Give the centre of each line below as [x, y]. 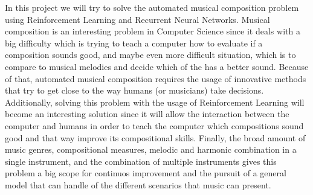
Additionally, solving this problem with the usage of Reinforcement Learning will [155, 102]
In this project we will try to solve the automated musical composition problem [152, 7]
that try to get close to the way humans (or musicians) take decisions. [134, 90]
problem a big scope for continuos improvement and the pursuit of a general [146, 173]
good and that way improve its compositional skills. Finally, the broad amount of [155, 137]
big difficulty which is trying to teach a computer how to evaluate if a [134, 43]
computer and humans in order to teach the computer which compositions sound [154, 125]
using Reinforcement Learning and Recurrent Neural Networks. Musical [137, 19]
